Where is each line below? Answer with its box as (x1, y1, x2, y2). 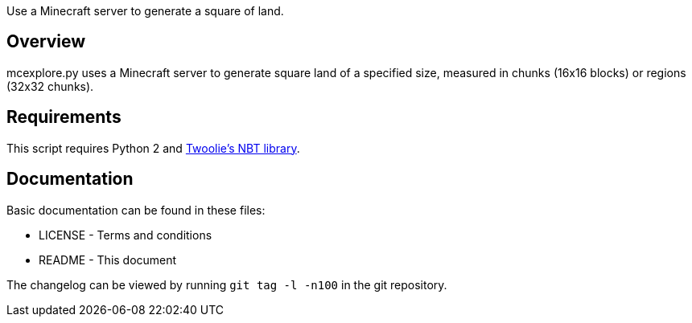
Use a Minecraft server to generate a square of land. (6, 4, 284, 18)
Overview (6, 31, 86, 52)
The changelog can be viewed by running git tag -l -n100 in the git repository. (6, 277, 447, 292)
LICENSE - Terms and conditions (39, 227, 212, 242)
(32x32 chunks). (6, 79, 94, 93)
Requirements (6, 107, 122, 128)
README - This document (39, 252, 177, 267)
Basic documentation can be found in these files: (6, 202, 266, 217)
